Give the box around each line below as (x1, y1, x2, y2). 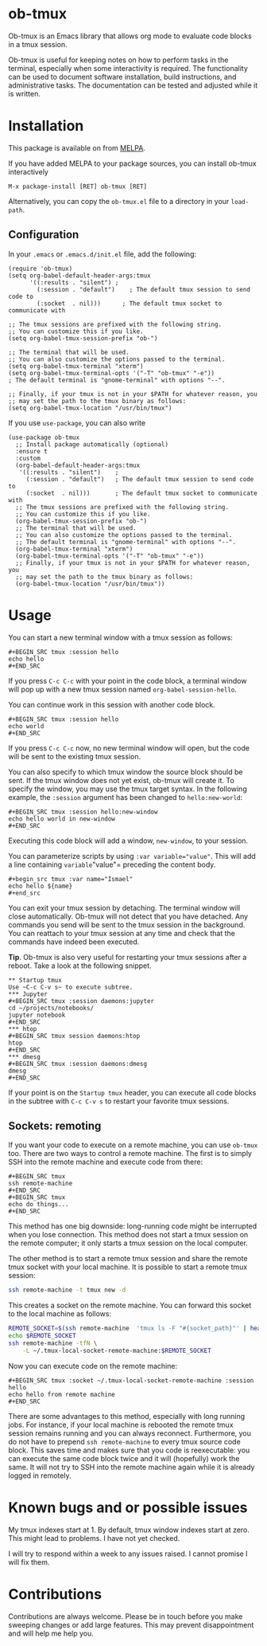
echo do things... (8, 1201, 69, 1209)
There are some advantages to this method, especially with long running (8, 1411, 246, 1421)
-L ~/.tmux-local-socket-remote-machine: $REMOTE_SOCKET (22, 1346, 212, 1354)
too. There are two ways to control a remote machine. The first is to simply (8, 1149, 253, 1158)
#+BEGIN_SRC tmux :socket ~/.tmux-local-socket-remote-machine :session (8, 1376, 254, 1385)
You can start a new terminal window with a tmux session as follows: (8, 633, 233, 642)
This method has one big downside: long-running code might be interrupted (8, 1221, 257, 1231)
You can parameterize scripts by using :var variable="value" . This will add (8, 851, 256, 860)
